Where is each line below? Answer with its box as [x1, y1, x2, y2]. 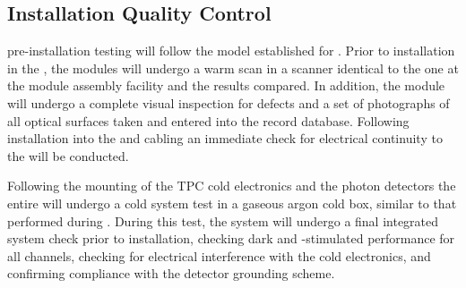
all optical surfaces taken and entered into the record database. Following [7, 111, 410, 130]
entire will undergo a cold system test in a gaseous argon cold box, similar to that [7, 193, 457, 212]
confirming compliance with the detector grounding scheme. [7, 264, 335, 283]
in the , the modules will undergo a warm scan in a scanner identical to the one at [7, 58, 459, 77]
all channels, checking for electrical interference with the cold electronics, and [7, 246, 431, 265]
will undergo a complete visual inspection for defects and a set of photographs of [7, 93, 450, 112]
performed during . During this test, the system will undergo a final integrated [7, 211, 439, 230]
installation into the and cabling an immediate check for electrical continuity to [7, 129, 443, 148]
